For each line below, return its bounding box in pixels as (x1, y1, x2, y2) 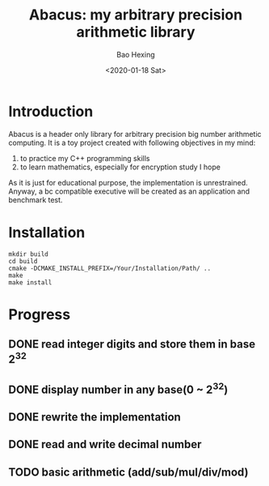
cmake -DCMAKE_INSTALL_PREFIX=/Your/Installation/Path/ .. (8, 264, 212, 272)
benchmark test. (8, 194, 63, 204)
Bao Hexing (116, 49, 155, 59)
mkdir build (8, 249, 48, 258)
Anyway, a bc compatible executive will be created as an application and (8, 186, 250, 196)
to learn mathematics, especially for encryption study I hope (19, 162, 221, 172)
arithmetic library (76, 23, 195, 41)
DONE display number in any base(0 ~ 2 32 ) (8, 380, 229, 396)
